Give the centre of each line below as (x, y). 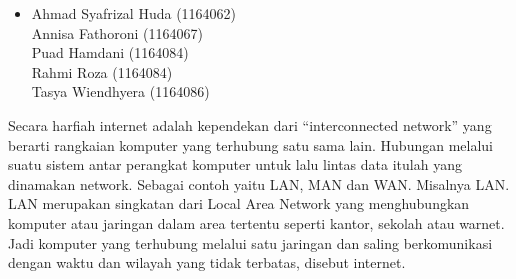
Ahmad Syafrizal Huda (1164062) (134, 13)
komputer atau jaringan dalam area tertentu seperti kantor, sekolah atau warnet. (256, 222)
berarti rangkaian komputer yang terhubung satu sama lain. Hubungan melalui (250, 144)
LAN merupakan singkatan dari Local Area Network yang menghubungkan (239, 203)
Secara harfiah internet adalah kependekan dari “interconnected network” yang (250, 124)
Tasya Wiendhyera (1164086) (120, 91)
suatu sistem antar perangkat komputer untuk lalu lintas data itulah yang (235, 164)
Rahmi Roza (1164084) (102, 71)
